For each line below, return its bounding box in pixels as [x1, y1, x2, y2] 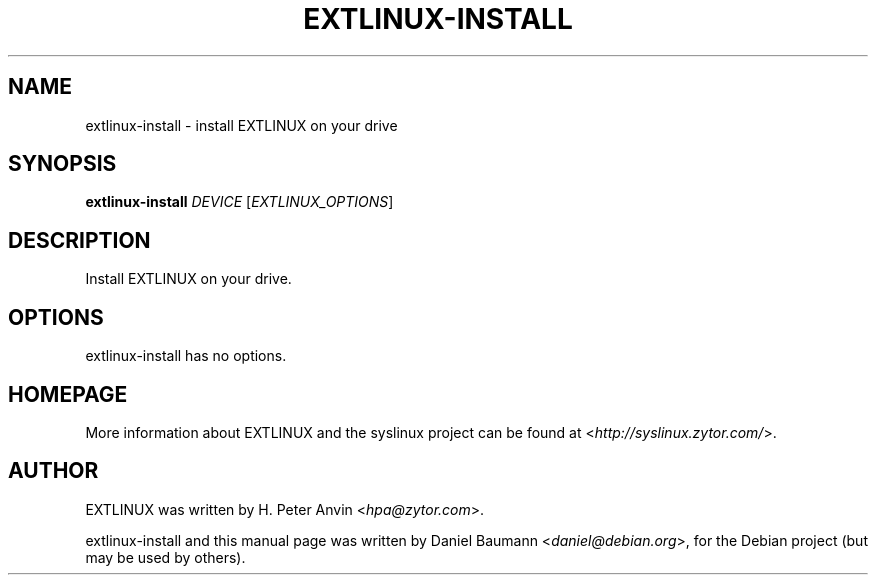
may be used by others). [85, 548, 246, 566]
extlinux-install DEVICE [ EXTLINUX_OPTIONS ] [85, 193, 394, 211]
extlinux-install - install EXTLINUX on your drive [85, 116, 398, 134]
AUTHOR [8, 458, 99, 484]
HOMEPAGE [8, 381, 128, 407]
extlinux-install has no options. [85, 347, 287, 365]
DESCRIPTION [8, 227, 151, 253]
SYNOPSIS [8, 151, 117, 177]
